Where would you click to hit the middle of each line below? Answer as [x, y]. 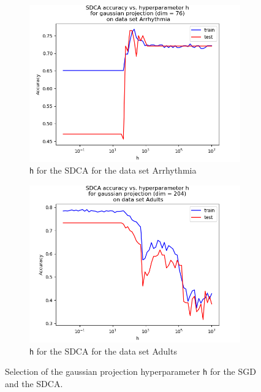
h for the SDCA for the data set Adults [103, 351]
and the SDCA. [34, 383]
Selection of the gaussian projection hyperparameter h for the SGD [130, 371]
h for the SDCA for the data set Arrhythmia [113, 170]
